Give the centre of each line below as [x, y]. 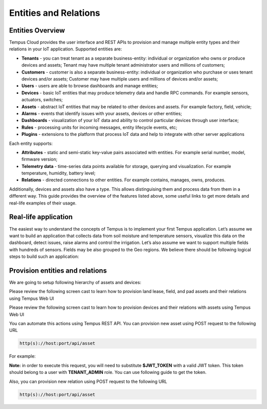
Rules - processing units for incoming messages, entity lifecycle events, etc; [99, 127]
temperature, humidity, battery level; [59, 173]
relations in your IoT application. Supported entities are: [66, 49]
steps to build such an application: [44, 256]
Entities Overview [37, 30]
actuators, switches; [42, 100]
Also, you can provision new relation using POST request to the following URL [88, 381]
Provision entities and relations [58, 270]
